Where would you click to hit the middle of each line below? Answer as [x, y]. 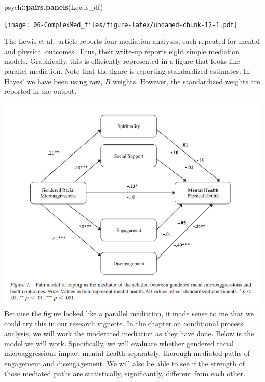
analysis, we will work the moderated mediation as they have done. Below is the [129, 333]
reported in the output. [41, 91]
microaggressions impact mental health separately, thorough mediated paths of [127, 353]
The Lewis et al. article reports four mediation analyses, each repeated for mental [132, 41]
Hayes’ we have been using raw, [54, 81]
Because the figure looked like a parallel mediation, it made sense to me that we [129, 313]
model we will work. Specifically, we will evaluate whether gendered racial [119, 343]
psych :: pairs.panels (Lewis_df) [54, 7]
